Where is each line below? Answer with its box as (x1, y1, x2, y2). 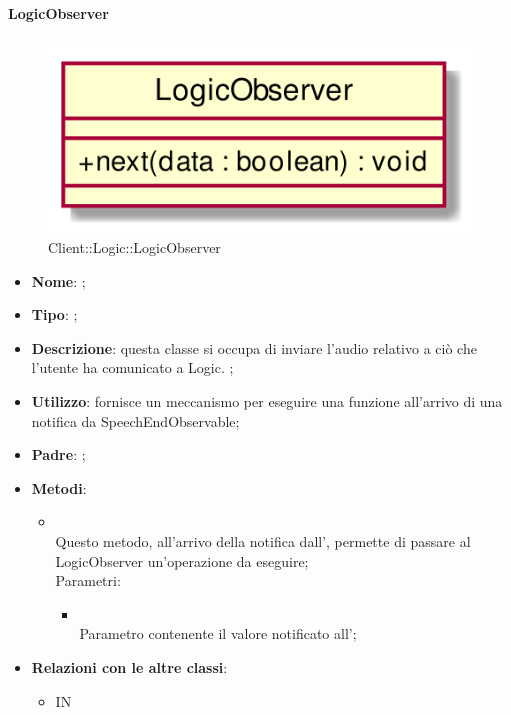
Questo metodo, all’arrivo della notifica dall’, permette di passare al (55, 531, 471, 551)
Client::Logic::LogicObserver (48, 237, 221, 258)
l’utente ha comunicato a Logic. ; (31, 357, 234, 378)
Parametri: (55, 570, 121, 591)
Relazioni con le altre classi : (31, 656, 228, 677)
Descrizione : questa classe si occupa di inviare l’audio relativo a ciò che (31, 337, 477, 358)
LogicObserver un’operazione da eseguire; (55, 550, 309, 571)
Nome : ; (31, 270, 86, 291)
